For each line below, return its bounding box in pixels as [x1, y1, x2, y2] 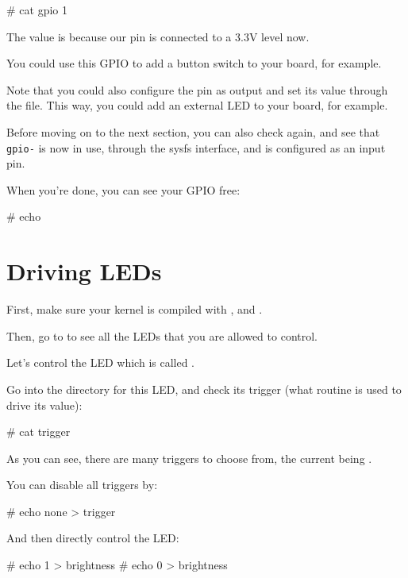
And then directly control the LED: [6, 530, 179, 546]
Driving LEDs [6, 255, 162, 287]
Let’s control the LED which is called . [6, 354, 195, 371]
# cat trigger [6, 423, 71, 440]
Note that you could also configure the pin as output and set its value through [6, 81, 388, 98]
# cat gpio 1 [6, 2, 67, 17]
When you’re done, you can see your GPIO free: [6, 181, 241, 198]
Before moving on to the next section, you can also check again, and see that [6, 123, 380, 140]
